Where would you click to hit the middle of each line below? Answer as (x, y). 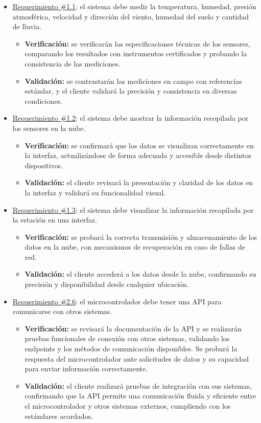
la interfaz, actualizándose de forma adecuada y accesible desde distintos (138, 155)
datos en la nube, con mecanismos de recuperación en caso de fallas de (135, 247)
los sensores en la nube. (49, 128)
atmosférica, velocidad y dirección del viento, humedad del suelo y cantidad (131, 16)
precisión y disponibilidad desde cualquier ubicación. (107, 284)
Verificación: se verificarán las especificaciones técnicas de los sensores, (137, 43)
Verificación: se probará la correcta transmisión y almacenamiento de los (141, 237)
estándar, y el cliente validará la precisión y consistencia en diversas (131, 91)
